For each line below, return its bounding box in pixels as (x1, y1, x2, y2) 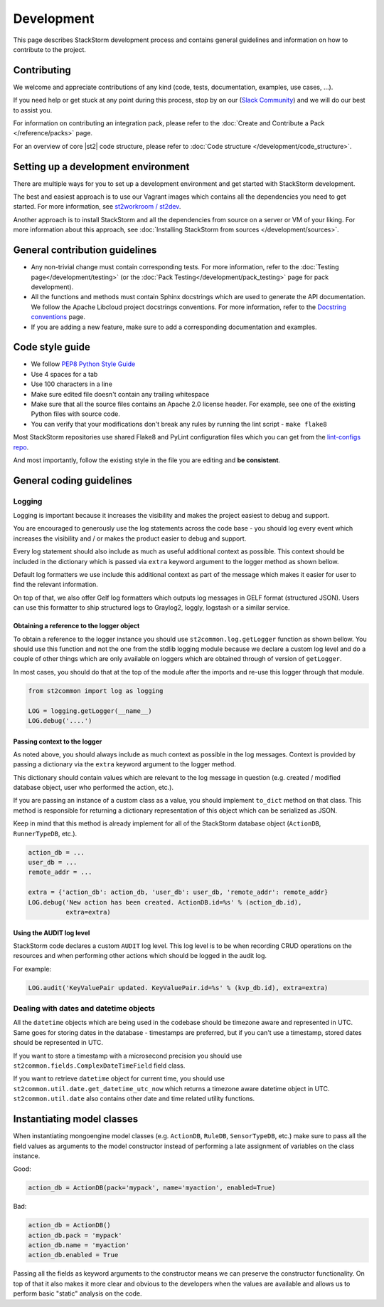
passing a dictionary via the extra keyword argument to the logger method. (13, 760, 236, 769)
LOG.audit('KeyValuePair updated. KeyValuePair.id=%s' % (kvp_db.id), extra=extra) (28, 984, 329, 991)
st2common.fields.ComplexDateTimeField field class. (13, 1061, 186, 1070)
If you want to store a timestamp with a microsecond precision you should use (13, 1051, 242, 1060)
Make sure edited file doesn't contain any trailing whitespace (31, 390, 210, 398)
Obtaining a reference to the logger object (13, 622, 140, 630)
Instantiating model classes (13, 1113, 139, 1125)
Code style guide (13, 341, 90, 353)
